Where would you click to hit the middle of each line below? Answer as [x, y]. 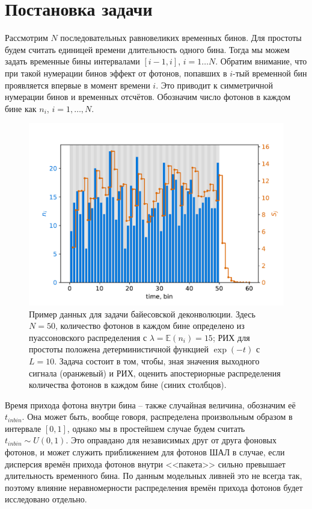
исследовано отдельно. [46, 499]
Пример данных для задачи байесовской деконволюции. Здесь [142, 314]
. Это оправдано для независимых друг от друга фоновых [171, 440]
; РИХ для [231, 337]
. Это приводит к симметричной [214, 85]
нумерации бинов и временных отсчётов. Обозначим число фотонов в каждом [148, 97]
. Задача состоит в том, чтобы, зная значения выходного [157, 361]
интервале [23, 428]
